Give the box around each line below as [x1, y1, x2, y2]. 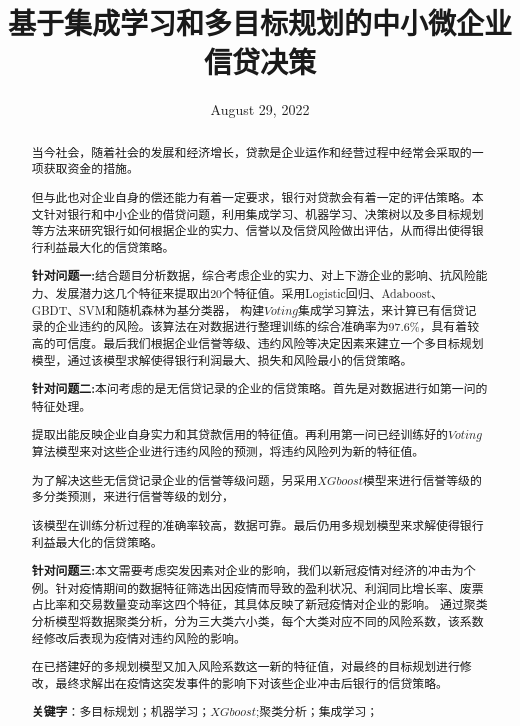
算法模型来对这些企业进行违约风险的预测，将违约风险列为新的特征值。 [31, 443, 425, 460]
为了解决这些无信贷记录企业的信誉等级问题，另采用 [31, 471, 318, 488]
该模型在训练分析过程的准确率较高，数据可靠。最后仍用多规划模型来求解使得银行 [31, 516, 484, 533]
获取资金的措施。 [43, 160, 139, 177]
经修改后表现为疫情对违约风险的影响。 [31, 629, 246, 646]
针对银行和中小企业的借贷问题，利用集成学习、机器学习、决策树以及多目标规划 [43, 205, 484, 222]
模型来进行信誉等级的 [362, 471, 482, 488]
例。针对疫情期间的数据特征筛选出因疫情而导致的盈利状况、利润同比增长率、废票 [31, 579, 484, 596]
